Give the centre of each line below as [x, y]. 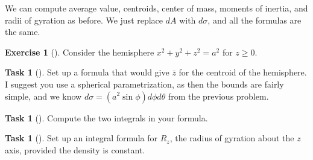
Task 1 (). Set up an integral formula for [81, 138]
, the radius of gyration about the [232, 138]
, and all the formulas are [255, 20]
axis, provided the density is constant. [75, 149]
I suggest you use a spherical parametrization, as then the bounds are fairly [144, 84]
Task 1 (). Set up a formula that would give [87, 72]
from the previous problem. [218, 96]
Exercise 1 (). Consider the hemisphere [80, 52]
